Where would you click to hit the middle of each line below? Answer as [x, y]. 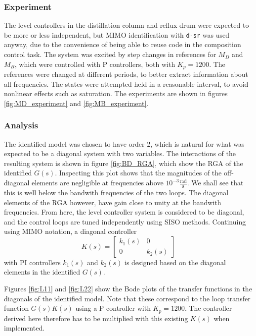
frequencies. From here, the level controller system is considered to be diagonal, [124, 212]
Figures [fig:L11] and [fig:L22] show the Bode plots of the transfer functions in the [128, 289]
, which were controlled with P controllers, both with [95, 64]
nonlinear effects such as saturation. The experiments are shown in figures [116, 93]
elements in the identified [42, 272]
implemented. [24, 328]
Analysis [21, 125]
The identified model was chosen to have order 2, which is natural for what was [124, 143]
